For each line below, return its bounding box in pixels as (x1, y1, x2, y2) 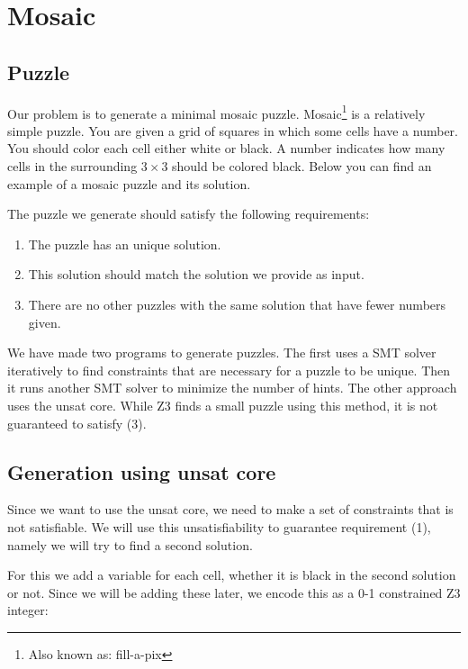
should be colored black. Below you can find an (172, 157, 432, 176)
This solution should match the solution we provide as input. (28, 265, 364, 284)
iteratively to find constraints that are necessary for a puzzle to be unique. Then (7, 360, 451, 379)
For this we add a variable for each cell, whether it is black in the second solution (7, 565, 456, 584)
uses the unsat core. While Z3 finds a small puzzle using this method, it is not (7, 395, 438, 414)
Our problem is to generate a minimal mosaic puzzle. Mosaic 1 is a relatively (7, 101, 426, 122)
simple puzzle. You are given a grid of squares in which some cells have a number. (7, 121, 458, 140)
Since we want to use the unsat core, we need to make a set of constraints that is (7, 500, 454, 519)
